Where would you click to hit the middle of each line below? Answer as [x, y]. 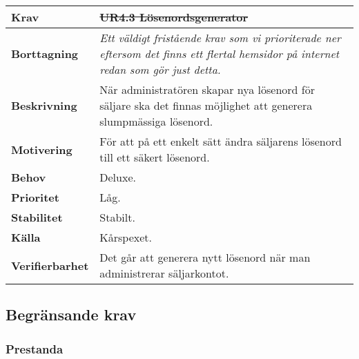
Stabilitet [37, 217]
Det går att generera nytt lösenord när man [205, 257]
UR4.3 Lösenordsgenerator [174, 17]
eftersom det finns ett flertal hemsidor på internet [220, 54]
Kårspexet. [126, 237]
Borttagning [45, 54]
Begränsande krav [71, 314]
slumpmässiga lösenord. [156, 121]
